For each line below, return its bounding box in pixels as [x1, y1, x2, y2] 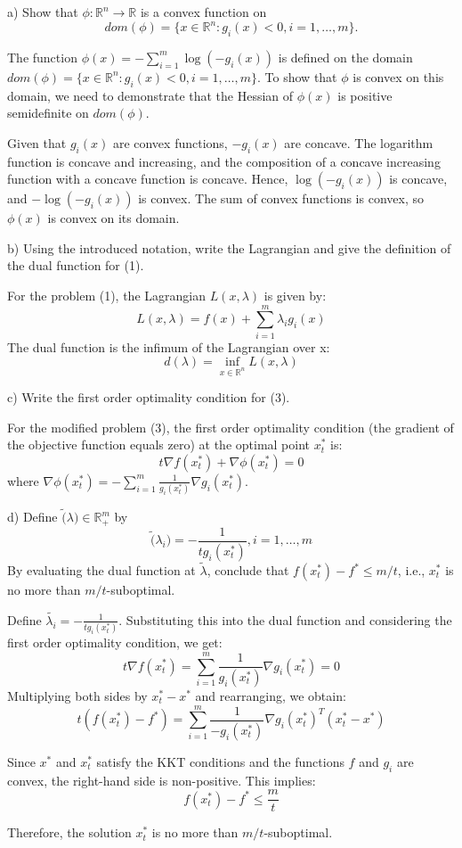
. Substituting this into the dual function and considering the [118, 610, 452, 629]
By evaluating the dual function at [7, 561, 196, 580]
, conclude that [207, 561, 289, 580]
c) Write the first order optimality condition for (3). [7, 388, 290, 407]
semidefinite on [7, 103, 89, 122]
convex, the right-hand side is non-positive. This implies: [7, 770, 316, 789]
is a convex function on [140, 3, 267, 21]
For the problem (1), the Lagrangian [7, 286, 206, 305]
